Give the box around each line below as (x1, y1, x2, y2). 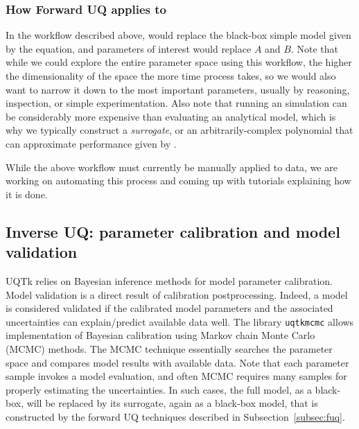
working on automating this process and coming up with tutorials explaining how (6, 173, 351, 188)
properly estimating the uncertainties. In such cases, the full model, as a (6, 382, 312, 396)
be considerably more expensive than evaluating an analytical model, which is (6, 109, 336, 123)
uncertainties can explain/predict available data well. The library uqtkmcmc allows (6, 314, 354, 329)
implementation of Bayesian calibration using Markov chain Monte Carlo (6, 328, 315, 342)
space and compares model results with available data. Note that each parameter (6, 355, 349, 369)
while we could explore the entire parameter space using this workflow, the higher (6, 55, 352, 69)
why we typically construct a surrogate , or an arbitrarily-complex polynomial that (6, 123, 353, 137)
